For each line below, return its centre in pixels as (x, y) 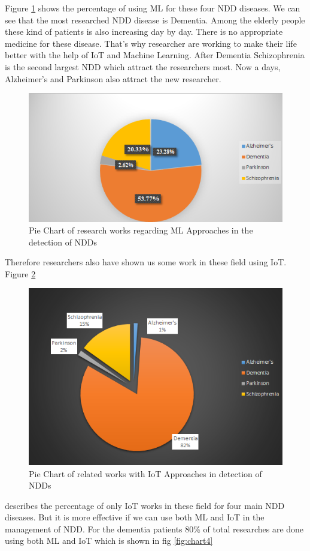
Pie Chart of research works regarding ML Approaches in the (141, 230)
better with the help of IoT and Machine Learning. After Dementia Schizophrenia (155, 55)
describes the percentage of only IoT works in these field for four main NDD (145, 505)
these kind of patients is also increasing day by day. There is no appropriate (144, 32)
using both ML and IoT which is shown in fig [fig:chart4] (109, 540)
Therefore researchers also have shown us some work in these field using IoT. (146, 262)
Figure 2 (20, 273)
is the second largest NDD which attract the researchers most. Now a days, (143, 66)
